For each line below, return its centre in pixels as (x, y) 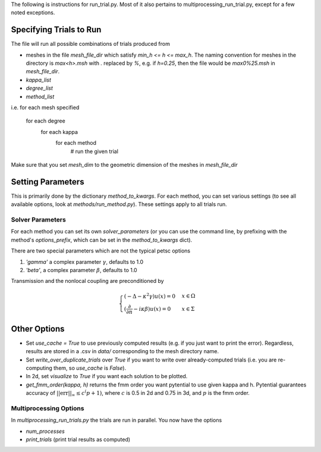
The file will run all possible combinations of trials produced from (91, 44)
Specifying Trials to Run (56, 30)
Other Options (38, 328)
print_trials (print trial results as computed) (78, 439)
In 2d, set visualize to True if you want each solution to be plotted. (107, 376)
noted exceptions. (33, 13)
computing (39, 368)
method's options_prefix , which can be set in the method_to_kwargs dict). (102, 240)
